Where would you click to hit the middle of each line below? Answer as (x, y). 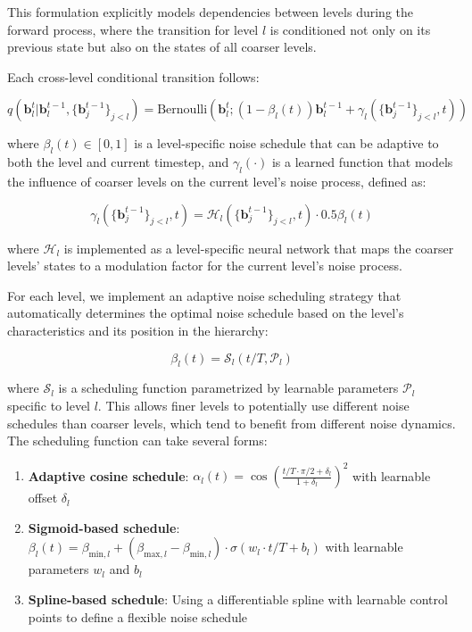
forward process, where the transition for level (133, 29)
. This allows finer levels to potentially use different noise (253, 405)
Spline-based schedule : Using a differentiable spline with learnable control (238, 599)
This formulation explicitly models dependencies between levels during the (210, 12)
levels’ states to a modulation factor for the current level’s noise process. (205, 266)
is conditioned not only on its (350, 29)
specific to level (49, 405)
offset (43, 498)
